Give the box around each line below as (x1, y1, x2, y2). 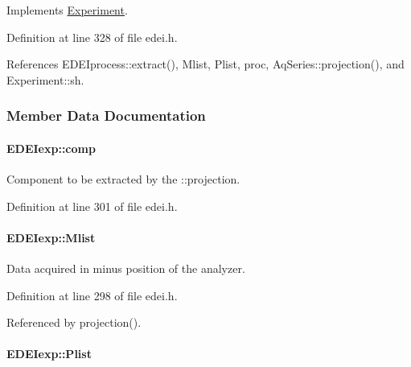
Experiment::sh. (6, 71, 84, 88)
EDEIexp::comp (6, 139, 96, 156)
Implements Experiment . (6, 2, 128, 18)
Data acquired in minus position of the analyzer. (6, 260, 245, 276)
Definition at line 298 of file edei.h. (6, 287, 178, 303)
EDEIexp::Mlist (6, 229, 96, 245)
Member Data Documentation (6, 105, 206, 126)
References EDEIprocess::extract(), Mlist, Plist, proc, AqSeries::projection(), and (6, 56, 405, 72)
